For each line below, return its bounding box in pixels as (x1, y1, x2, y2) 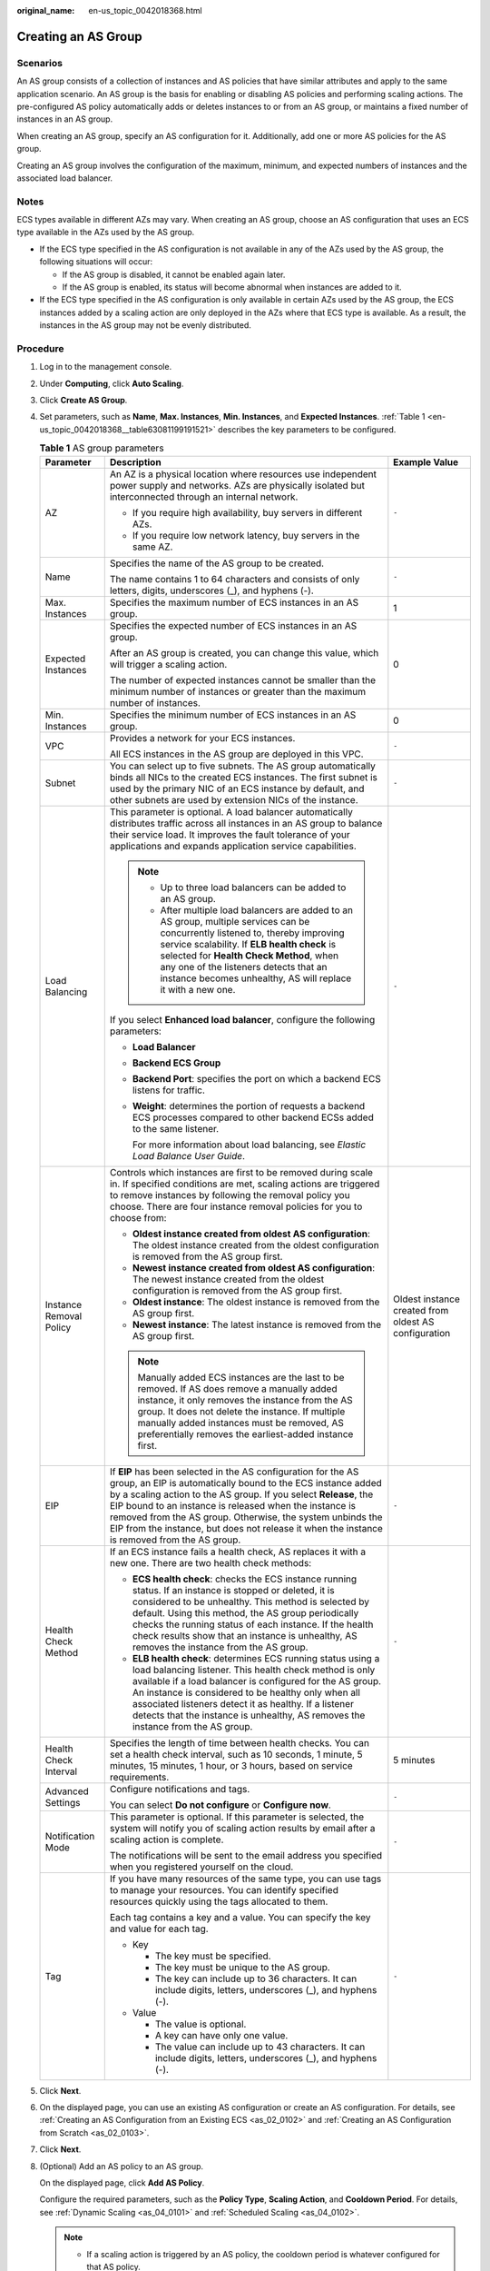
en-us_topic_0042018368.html (88, 5, 203, 15)
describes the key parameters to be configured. (218, 423, 397, 435)
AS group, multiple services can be (160, 915, 310, 927)
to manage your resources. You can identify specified (109, 1883, 339, 1896)
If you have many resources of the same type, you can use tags (109, 1872, 382, 1885)
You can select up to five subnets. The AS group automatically (109, 759, 376, 772)
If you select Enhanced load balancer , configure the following (109, 1013, 376, 1026)
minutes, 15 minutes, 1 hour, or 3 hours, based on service (109, 1759, 353, 1771)
